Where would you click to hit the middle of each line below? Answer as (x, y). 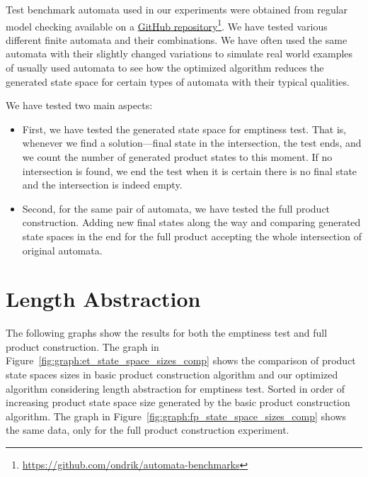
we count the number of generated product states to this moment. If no (177, 157)
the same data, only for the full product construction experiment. (148, 430)
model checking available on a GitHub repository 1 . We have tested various (167, 25)
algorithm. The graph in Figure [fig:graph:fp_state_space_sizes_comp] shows (176, 416)
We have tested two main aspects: (79, 105)
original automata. (62, 250)
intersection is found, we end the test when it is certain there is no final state (190, 170)
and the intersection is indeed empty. (102, 185)
